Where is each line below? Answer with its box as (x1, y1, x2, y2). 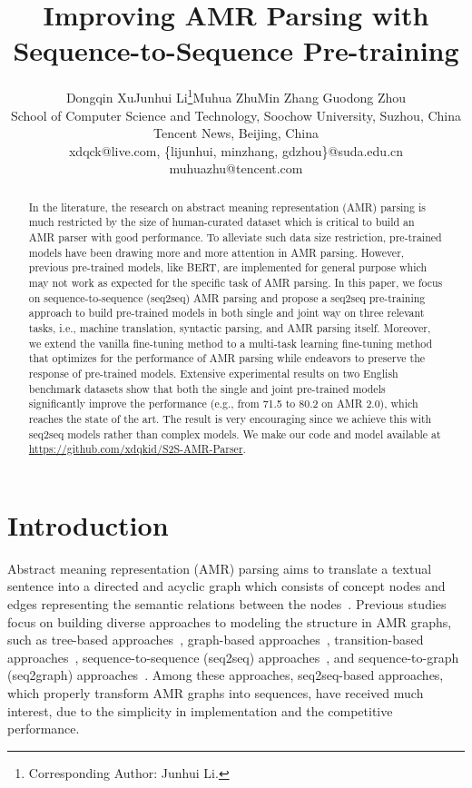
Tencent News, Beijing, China (153, 123, 319, 143)
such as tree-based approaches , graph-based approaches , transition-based (7, 630, 424, 649)
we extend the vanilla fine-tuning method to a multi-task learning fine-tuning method (28, 335, 433, 350)
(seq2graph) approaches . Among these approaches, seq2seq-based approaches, (7, 665, 444, 685)
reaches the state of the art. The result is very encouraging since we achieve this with (28, 410, 432, 426)
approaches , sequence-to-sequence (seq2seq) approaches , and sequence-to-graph (7, 647, 459, 666)
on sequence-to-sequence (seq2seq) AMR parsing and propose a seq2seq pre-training (28, 290, 426, 305)
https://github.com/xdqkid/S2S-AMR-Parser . (28, 441, 246, 457)
